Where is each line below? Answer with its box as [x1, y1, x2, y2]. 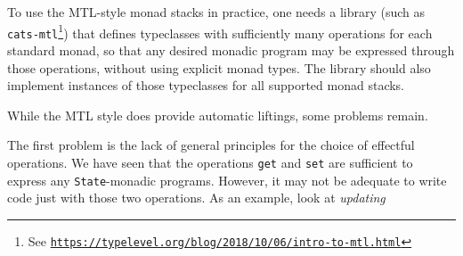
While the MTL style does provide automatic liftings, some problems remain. [7, 105, 428, 124]
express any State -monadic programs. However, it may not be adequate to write [7, 170, 447, 189]
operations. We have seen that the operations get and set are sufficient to [7, 153, 413, 171]
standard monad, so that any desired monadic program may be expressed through [7, 40, 455, 59]
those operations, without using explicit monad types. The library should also [7, 58, 431, 77]
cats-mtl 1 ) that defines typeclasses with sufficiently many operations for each [7, 21, 433, 42]
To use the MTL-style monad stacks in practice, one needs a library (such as [7, 3, 426, 21]
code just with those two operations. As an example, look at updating [7, 188, 386, 207]
